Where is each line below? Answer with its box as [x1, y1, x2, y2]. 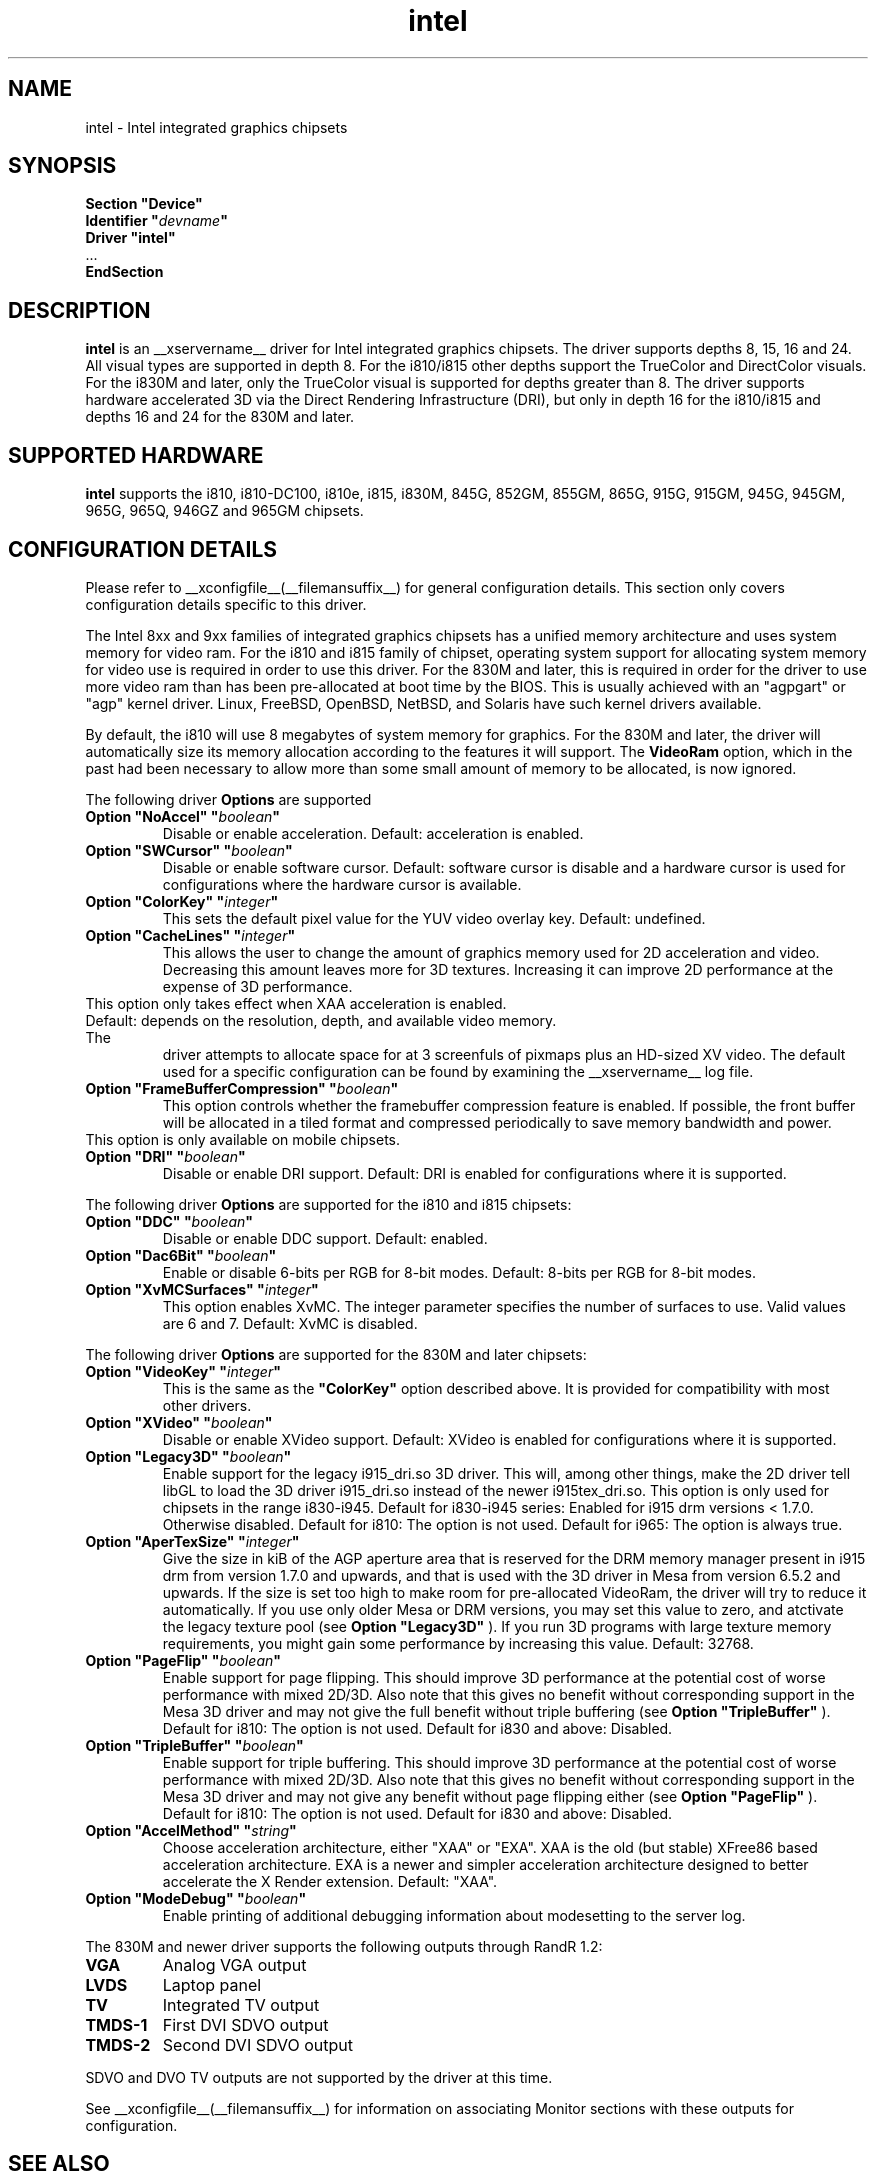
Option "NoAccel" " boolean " [85, 807, 280, 825]
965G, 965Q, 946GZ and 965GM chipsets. [85, 502, 364, 520]
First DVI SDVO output [162, 2014, 329, 2035]
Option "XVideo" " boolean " [85, 1413, 273, 1431]
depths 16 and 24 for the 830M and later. [85, 408, 355, 426]
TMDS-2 [85, 2034, 151, 2055]
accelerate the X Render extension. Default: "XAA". [162, 1872, 498, 1890]
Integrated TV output [162, 1994, 320, 2015]
